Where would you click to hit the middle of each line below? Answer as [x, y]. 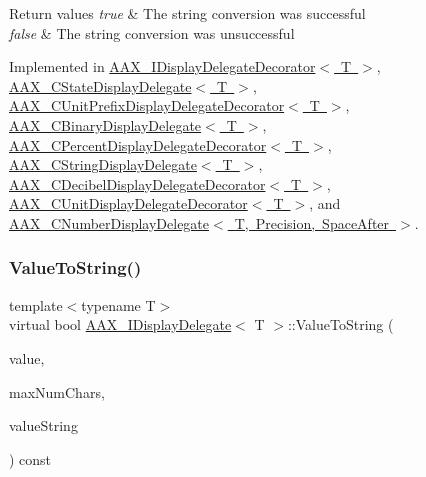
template [36, 304]
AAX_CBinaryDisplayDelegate [105, 124]
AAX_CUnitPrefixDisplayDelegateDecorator [147, 105]
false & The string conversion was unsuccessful [152, 32]
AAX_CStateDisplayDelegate [100, 85]
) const [30, 458]
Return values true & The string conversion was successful [187, 13]
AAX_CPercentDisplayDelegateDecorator [138, 144]
